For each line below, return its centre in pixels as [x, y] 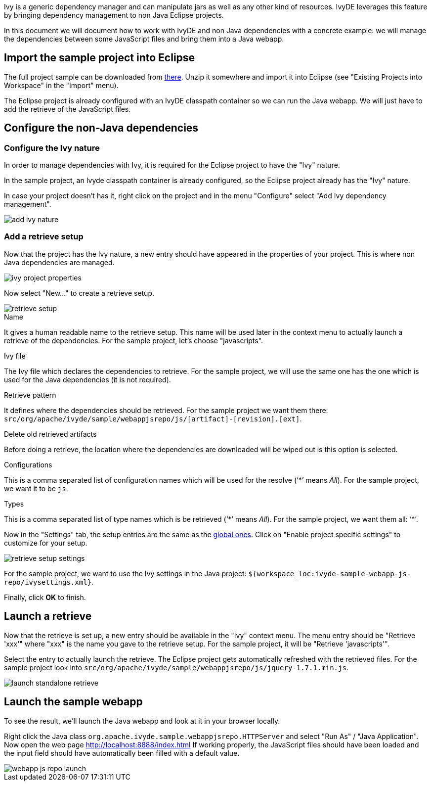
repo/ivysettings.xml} [48, 582]
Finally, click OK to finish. [45, 597]
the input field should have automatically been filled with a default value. [122, 753]
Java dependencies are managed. [59, 262]
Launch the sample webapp [73, 702]
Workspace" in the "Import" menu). [61, 85]
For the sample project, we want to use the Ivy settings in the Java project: [125, 573]
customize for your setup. [46, 543]
